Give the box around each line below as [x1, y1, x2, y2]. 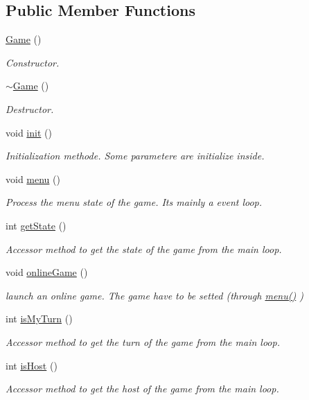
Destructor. [6, 101, 54, 116]
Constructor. [6, 55, 60, 69]
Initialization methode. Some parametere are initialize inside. [6, 148, 265, 163]
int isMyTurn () [6, 311, 73, 326]
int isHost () [6, 358, 58, 372]
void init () [6, 125, 52, 139]
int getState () [6, 218, 67, 232]
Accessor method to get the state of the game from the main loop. [6, 241, 282, 256]
